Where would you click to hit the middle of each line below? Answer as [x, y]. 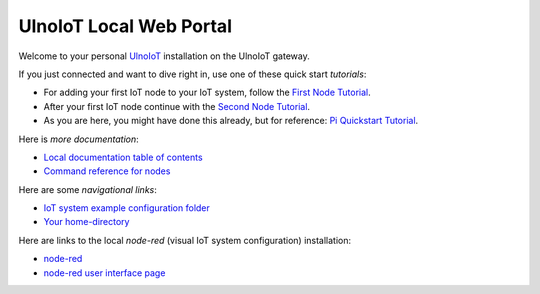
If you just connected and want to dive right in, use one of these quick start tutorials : [192, 74]
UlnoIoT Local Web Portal [125, 26]
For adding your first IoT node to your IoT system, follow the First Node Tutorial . [207, 92]
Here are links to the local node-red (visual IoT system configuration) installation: [185, 240]
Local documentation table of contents [123, 157]
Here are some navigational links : [87, 189]
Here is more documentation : [78, 139]
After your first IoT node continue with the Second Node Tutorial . [176, 106]
